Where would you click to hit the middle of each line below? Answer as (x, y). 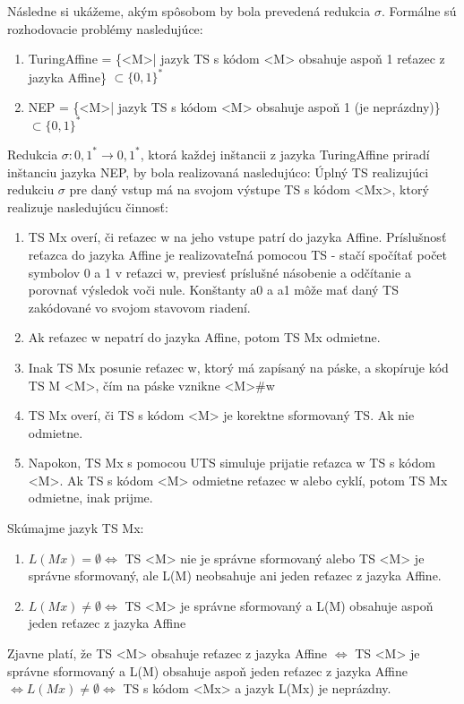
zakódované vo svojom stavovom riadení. (139, 307)
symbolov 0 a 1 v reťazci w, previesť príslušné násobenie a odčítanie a (219, 272)
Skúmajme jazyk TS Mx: (76, 528)
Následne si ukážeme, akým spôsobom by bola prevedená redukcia (189, 11)
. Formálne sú (419, 11)
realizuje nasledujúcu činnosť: (88, 206)
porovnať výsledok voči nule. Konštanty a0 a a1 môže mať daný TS (213, 290)
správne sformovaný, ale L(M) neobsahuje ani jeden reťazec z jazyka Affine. (235, 575)
